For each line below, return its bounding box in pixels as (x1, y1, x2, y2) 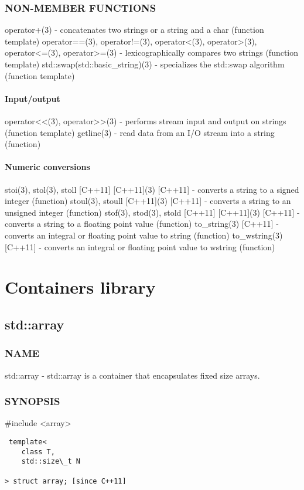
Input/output (5, 92, 60, 104)
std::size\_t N (21, 457, 80, 466)
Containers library (5, 275, 156, 299)
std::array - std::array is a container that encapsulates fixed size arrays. (5, 369, 260, 381)
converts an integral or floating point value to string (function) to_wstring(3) (5, 229, 283, 241)
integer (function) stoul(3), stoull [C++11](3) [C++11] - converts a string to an (5, 195, 291, 207)
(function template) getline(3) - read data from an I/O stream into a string (5, 126, 275, 138)
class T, (21, 447, 55, 456)
